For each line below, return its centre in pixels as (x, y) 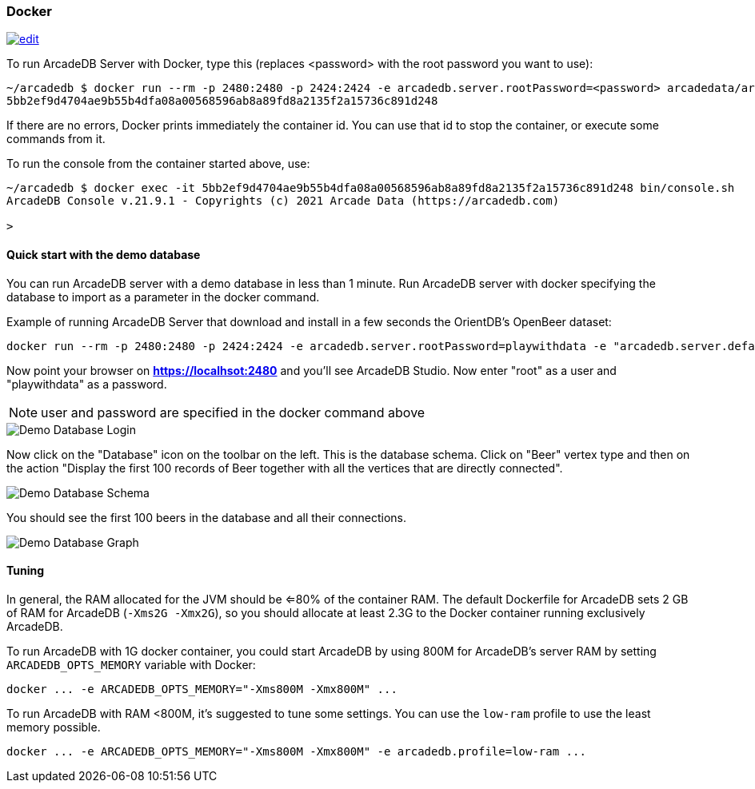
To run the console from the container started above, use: (158, 164)
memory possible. (54, 727)
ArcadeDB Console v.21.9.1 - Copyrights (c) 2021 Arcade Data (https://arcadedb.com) (283, 201)
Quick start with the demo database (104, 254)
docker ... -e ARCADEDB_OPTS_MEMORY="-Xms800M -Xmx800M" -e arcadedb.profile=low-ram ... (296, 751)
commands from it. (56, 139)
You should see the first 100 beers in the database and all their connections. (206, 517)
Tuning (26, 571)
